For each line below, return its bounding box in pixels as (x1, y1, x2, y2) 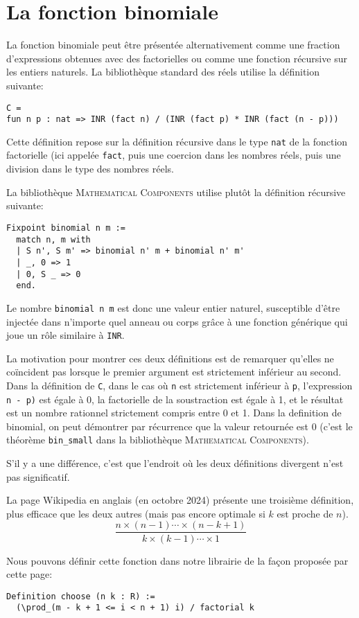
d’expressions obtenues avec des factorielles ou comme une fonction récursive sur (6, 51, 347, 65)
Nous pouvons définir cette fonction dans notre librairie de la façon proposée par (6, 553, 349, 567)
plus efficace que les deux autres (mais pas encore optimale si (6, 506, 265, 520)
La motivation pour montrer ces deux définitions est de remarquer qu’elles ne (6, 351, 334, 365)
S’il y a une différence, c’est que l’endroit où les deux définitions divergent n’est (6, 456, 344, 470)
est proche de (277, 506, 333, 520)
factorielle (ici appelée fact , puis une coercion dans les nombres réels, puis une (6, 148, 341, 162)
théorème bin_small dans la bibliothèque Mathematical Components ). (6, 432, 309, 447)
